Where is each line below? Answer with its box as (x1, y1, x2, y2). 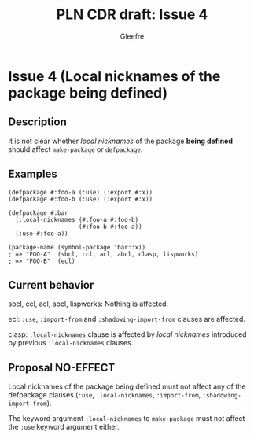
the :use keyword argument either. (8, 422, 120, 432)
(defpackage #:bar (8, 208, 68, 217)
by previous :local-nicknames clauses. (8, 338, 134, 348)
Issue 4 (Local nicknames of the (8, 67, 221, 85)
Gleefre (120, 31, 145, 41)
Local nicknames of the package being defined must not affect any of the (8, 382, 246, 391)
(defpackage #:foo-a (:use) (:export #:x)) (8, 188, 153, 196)
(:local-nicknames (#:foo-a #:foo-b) (15, 216, 139, 223)
